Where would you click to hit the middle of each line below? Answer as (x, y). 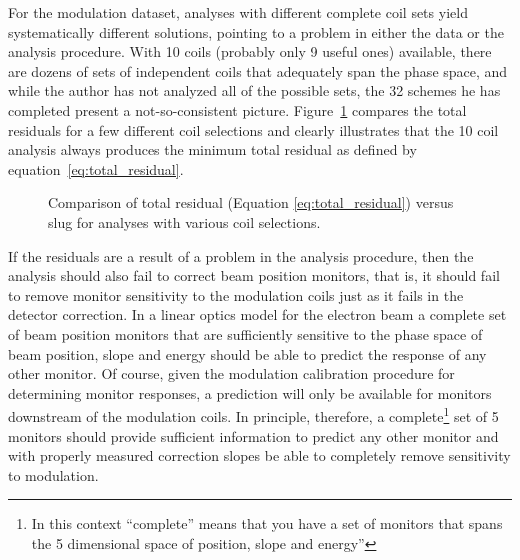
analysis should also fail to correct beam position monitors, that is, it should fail (254, 275)
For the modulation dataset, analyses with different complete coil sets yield (238, 12)
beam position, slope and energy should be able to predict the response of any (247, 353)
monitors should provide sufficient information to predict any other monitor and (253, 435)
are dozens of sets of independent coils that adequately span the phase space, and (258, 70)
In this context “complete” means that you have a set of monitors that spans (267, 523)
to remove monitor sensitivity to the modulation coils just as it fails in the (236, 294)
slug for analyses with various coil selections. (184, 221)
